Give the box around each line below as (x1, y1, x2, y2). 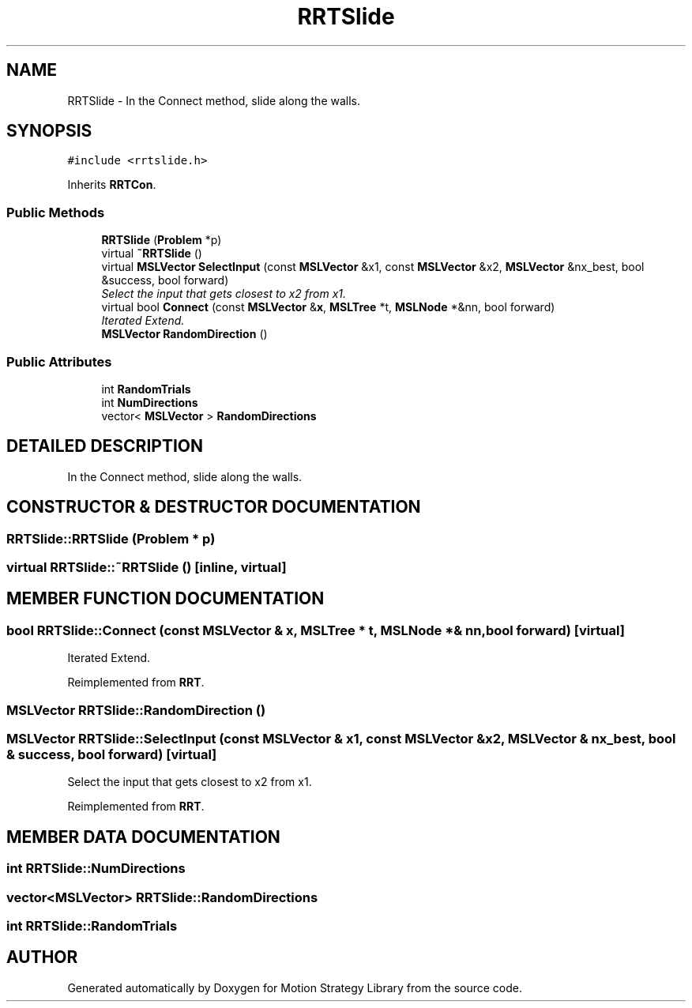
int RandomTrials (101, 382, 191, 396)
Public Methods (6, 204, 105, 220)
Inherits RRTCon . (67, 178, 156, 192)
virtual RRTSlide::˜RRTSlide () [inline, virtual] (6, 559, 287, 575)
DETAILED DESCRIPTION (6, 436, 204, 457)
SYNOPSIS (6, 121, 92, 141)
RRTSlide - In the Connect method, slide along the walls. (67, 93, 361, 107)
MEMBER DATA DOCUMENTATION (6, 826, 280, 847)
